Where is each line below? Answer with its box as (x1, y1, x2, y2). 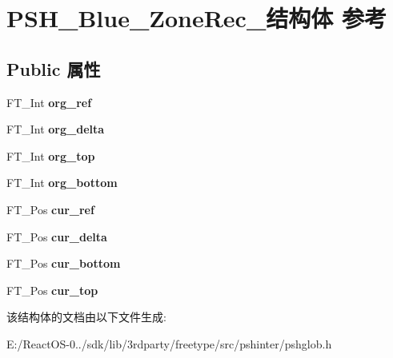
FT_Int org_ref (6, 93, 92, 110)
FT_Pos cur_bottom (6, 255, 121, 272)
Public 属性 (6, 56, 101, 81)
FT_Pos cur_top (6, 281, 98, 298)
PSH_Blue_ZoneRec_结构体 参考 (6, 2, 387, 34)
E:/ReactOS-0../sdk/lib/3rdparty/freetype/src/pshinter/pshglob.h (6, 335, 332, 352)
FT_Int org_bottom (6, 174, 118, 191)
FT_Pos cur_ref (6, 201, 94, 217)
